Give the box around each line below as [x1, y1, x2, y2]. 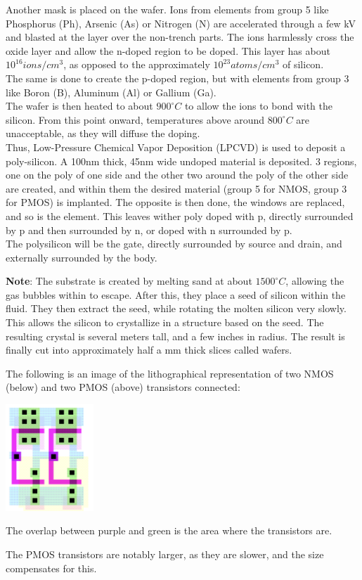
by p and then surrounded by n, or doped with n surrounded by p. [6, 222, 292, 237]
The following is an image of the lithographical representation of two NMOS [6, 366, 334, 380]
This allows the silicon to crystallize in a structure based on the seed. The [6, 315, 324, 330]
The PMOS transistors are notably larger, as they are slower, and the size [6, 547, 324, 561]
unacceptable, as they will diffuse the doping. [6, 126, 200, 141]
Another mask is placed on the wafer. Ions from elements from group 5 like [6, 2, 329, 16]
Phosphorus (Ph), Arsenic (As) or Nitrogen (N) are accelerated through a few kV [6, 15, 356, 30]
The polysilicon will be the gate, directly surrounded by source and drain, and [6, 236, 342, 251]
